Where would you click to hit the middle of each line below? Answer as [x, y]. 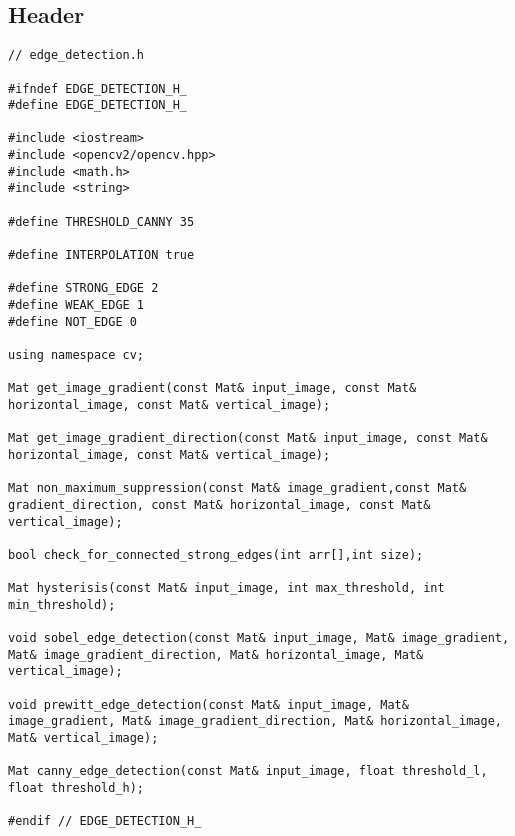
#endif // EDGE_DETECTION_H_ [105, 821]
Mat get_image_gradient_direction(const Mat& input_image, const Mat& [248, 438]
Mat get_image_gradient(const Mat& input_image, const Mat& [212, 388]
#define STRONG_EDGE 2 [83, 288]
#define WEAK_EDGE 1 [76, 305]
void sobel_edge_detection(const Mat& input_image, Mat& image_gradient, [259, 638]
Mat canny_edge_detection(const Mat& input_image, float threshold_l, [248, 771]
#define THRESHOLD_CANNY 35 [101, 221]
